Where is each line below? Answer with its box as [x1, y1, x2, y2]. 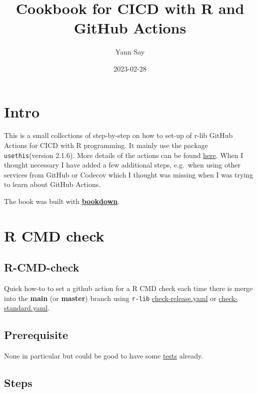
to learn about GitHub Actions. [4, 179, 101, 189]
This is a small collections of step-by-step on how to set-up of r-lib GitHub [4, 130, 233, 140]
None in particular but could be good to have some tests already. [4, 350, 203, 361]
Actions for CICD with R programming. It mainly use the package [4, 140, 208, 150]
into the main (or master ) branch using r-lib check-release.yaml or [4, 292, 216, 303]
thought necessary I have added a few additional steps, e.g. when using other [4, 159, 240, 170]
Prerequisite [4, 327, 68, 342]
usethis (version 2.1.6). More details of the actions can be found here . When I [4, 149, 243, 160]
